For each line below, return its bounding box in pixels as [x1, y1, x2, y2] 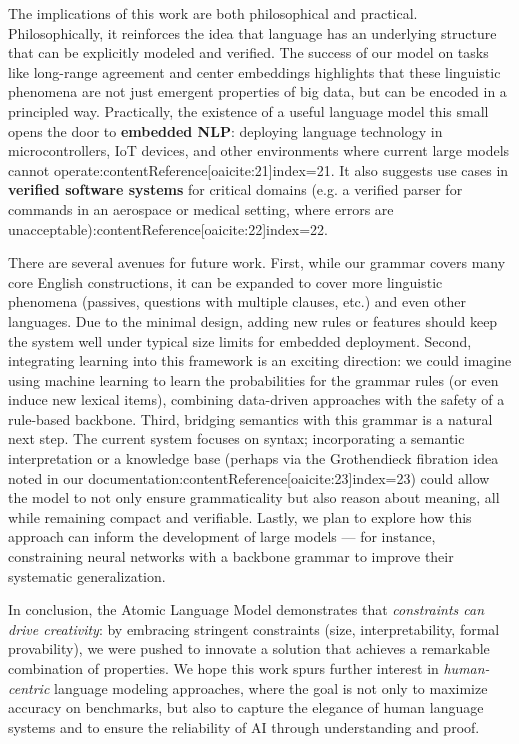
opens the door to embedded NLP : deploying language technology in [8, 120, 443, 141]
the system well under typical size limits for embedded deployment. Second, [8, 330, 472, 351]
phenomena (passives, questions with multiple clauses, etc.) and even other [8, 291, 466, 312]
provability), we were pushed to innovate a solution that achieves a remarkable [8, 638, 490, 659]
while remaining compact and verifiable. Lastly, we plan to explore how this [8, 506, 472, 527]
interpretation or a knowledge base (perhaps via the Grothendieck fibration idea [8, 448, 499, 469]
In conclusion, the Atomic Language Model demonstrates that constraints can [8, 599, 485, 620]
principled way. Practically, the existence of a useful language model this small [8, 100, 489, 121]
